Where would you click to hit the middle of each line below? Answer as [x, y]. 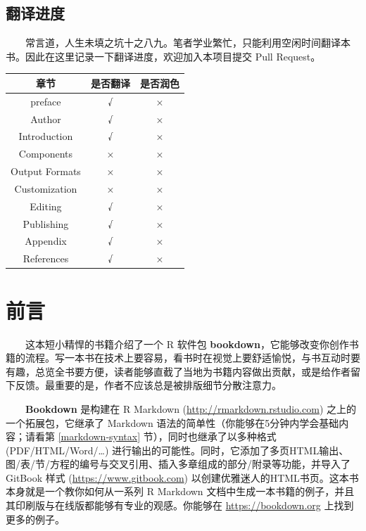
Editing [46, 206]
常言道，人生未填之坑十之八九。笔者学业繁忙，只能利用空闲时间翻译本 [188, 43]
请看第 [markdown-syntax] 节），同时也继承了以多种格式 [151, 436]
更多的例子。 [35, 519]
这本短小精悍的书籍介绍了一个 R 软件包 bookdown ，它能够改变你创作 [187, 344]
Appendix [46, 241]
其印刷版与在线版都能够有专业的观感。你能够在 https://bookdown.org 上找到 [180, 505]
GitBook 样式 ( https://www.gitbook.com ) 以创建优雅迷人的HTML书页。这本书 [182, 477]
